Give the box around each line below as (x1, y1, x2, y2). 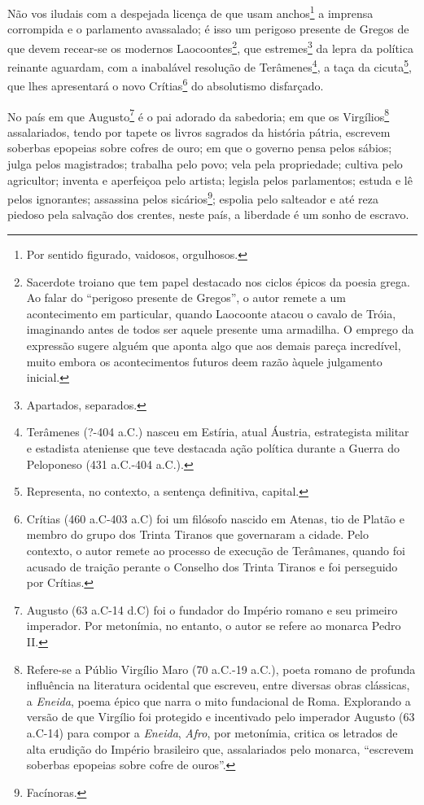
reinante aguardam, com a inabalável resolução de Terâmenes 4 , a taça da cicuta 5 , (7, 56, 412, 75)
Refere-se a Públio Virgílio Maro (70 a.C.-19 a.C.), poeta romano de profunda (26, 660, 416, 677)
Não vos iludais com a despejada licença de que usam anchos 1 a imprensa (7, 2, 374, 21)
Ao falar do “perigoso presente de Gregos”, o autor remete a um (26, 289, 346, 306)
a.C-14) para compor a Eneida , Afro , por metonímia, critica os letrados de (26, 724, 398, 741)
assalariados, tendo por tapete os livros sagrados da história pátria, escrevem (7, 123, 391, 140)
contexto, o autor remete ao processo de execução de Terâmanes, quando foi (26, 541, 405, 558)
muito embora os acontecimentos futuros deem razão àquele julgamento (26, 352, 382, 370)
